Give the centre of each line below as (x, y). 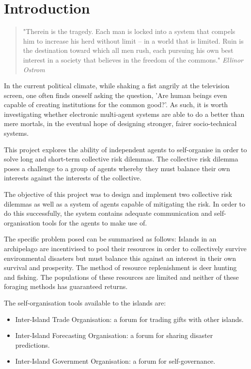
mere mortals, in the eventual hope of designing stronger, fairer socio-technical (120, 123)
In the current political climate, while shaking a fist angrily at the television (117, 86)
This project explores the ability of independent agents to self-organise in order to (125, 149)
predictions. (32, 345)
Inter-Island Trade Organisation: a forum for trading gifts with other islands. (129, 319)
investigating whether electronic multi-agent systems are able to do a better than (124, 114)
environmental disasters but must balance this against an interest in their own (120, 258)
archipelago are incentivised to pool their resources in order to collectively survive (125, 248)
